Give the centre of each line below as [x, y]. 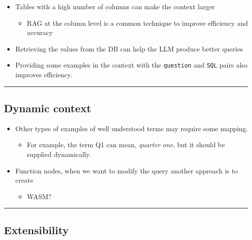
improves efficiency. [44, 75]
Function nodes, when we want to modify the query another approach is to [126, 170]
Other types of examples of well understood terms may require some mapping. [132, 128]
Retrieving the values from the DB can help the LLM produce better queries [129, 48]
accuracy [40, 32]
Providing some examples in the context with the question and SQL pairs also [131, 65]
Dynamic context [48, 108]
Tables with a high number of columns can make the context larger [115, 6]
